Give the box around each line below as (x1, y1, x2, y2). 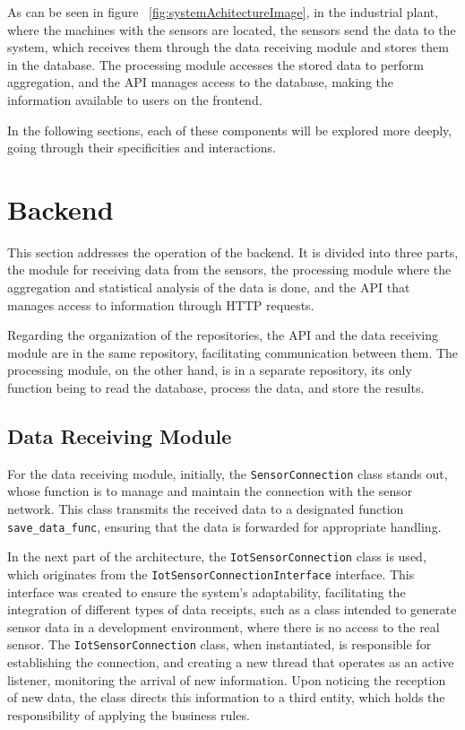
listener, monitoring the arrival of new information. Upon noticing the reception (7, 670, 446, 689)
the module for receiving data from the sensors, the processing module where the (7, 260, 452, 279)
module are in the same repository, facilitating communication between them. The (7, 343, 459, 361)
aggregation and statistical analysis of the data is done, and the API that (7, 278, 410, 297)
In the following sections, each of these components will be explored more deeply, (7, 120, 452, 139)
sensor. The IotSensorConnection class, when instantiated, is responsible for (7, 635, 432, 654)
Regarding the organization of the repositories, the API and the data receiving (7, 326, 439, 344)
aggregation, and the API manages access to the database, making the (7, 73, 394, 91)
